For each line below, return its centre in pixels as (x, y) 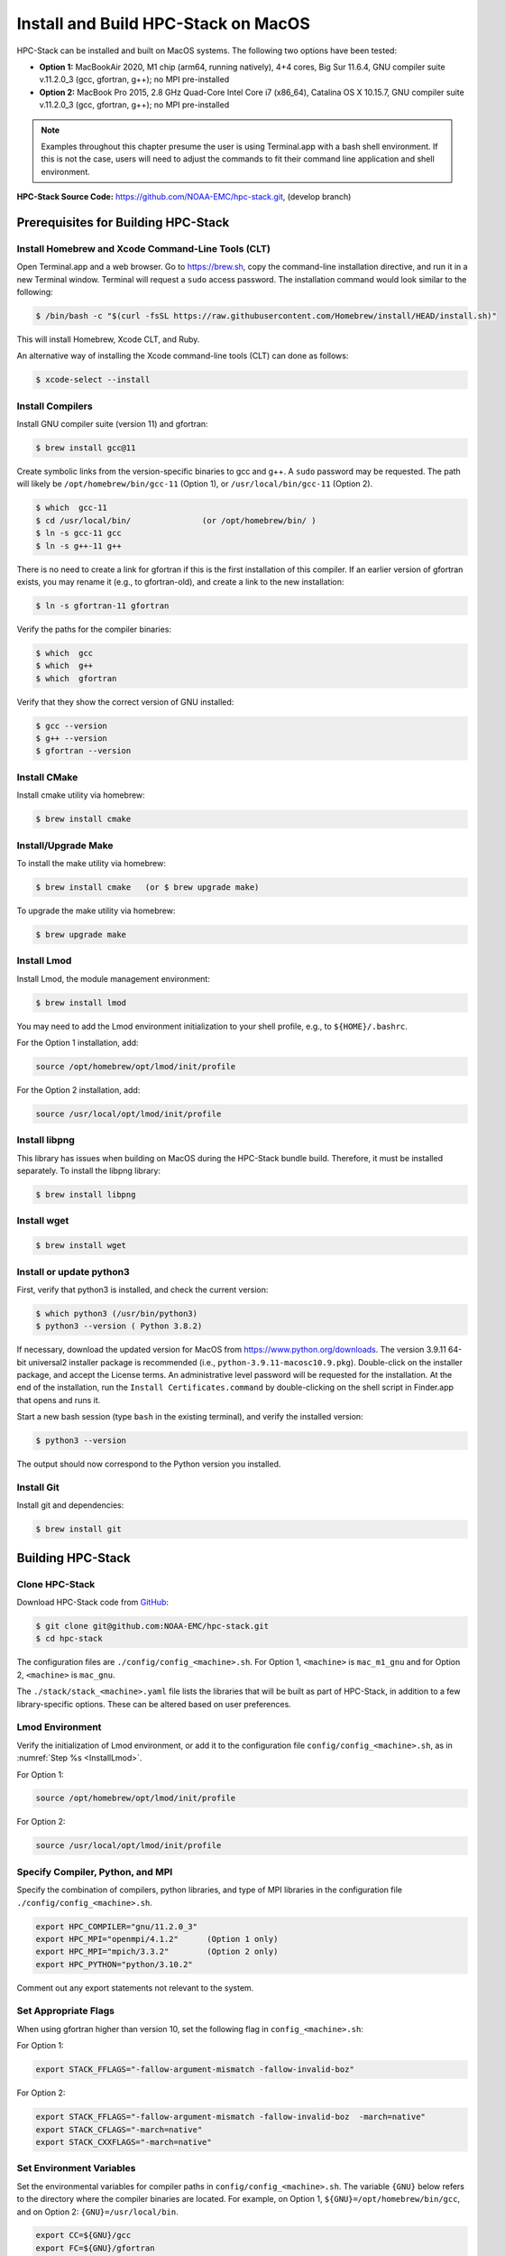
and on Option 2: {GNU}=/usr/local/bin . (98, 2212)
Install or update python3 (73, 1271)
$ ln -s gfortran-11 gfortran (102, 606)
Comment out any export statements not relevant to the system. (135, 1988)
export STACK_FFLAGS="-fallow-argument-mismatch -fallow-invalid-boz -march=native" (230, 2117)
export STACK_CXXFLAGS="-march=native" (124, 2142)
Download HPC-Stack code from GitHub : (92, 1603)
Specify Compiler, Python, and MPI (95, 1872)
